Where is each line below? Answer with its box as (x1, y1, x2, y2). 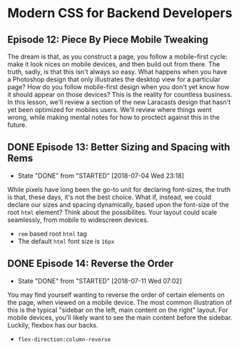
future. (7, 121, 27, 129)
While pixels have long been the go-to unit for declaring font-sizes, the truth (7, 185, 230, 193)
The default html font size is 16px (17, 237, 115, 246)
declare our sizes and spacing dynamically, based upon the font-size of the (7, 200, 230, 208)
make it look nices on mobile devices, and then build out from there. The (7, 60, 220, 69)
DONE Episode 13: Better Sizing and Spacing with (7, 141, 230, 153)
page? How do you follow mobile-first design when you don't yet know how (7, 83, 230, 91)
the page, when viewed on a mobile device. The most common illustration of (7, 298, 232, 306)
